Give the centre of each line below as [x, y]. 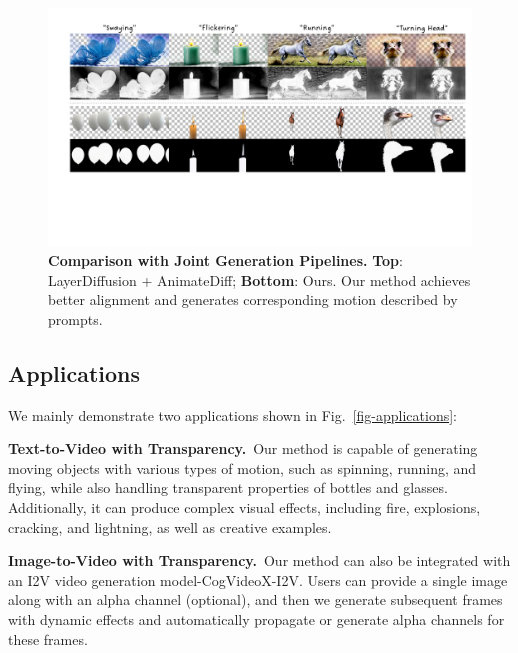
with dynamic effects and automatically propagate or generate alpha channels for [256, 619]
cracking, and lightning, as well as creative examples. [170, 526]
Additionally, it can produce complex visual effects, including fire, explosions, [244, 507]
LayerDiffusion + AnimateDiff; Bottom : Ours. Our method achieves [259, 279]
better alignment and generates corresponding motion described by [253, 299]
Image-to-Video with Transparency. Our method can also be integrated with [259, 560]
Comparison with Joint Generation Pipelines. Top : [225, 260]
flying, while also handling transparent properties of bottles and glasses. [228, 487]
